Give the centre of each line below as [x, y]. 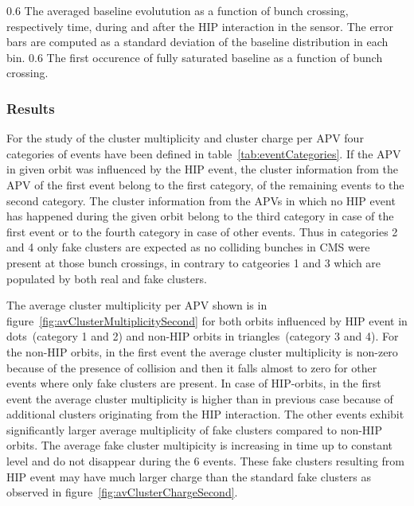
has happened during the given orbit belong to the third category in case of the [200, 216]
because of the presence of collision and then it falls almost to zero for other [192, 367]
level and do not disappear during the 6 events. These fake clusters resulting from [205, 461]
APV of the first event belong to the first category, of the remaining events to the [205, 184]
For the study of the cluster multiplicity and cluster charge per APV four [185, 138]
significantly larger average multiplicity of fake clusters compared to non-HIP [194, 429]
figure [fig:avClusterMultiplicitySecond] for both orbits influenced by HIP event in [207, 320]
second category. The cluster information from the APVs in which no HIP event [201, 200]
